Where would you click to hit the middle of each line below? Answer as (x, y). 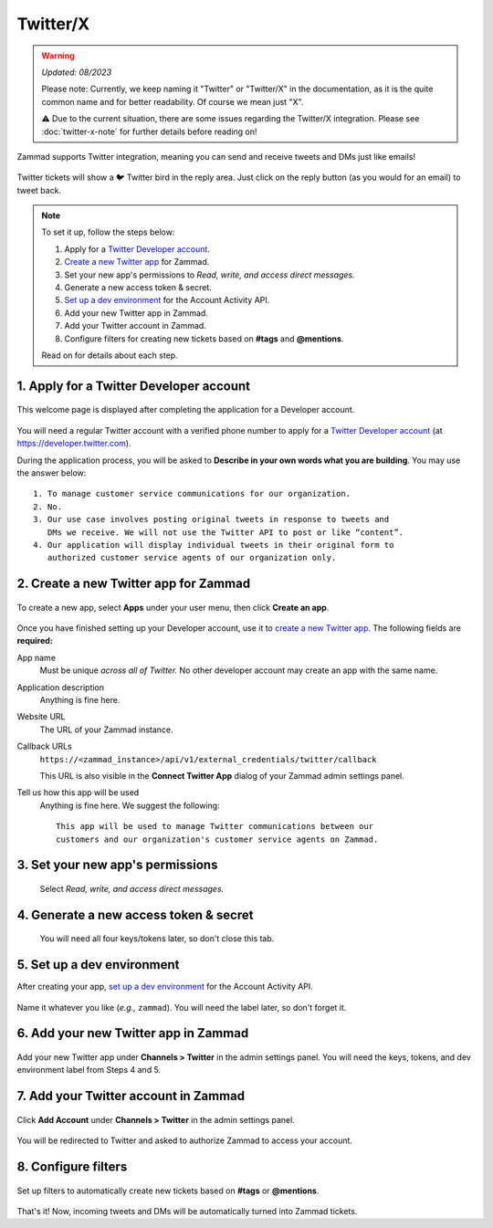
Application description (61, 687)
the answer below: (52, 472)
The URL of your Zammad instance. (106, 729)
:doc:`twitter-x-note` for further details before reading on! (149, 131)
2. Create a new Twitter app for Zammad (134, 584)
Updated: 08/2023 (77, 72)
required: (35, 641)
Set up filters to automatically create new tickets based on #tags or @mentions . (168, 1191)
